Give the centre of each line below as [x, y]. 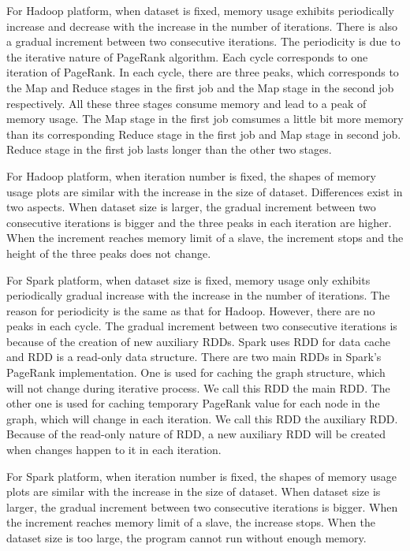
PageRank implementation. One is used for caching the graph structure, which [196, 372]
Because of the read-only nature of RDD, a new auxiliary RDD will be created [196, 434]
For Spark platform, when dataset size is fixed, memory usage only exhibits [188, 279]
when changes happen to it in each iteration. [114, 450]
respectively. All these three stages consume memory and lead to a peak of [186, 103]
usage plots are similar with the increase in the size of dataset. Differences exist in [205, 191]
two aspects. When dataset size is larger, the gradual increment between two [191, 207]
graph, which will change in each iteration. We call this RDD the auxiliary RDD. [202, 418]
